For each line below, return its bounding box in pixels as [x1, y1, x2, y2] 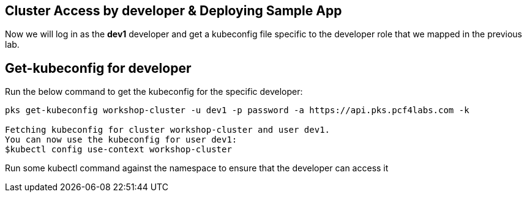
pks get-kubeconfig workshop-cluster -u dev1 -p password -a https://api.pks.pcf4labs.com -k [5, 105, 469, 116]
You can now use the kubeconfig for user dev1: [5, 135, 237, 145]
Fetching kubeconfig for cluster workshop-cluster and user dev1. [5, 125, 331, 135]
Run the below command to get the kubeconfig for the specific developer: [5, 86, 303, 97]
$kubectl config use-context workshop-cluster [5, 144, 232, 155]
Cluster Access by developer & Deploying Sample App [5, 3, 342, 18]
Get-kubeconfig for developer [5, 60, 192, 76]
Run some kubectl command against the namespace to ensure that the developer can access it [5, 163, 389, 174]
